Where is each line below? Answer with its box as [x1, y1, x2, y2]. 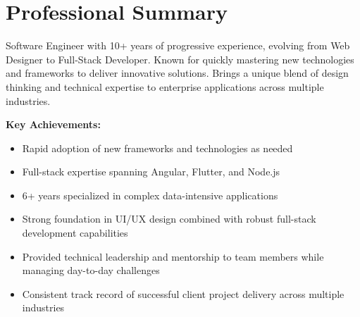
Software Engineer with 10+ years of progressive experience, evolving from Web [6, 38, 350, 53]
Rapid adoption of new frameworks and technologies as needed [22, 140, 293, 155]
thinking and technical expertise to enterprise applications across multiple [6, 79, 324, 94]
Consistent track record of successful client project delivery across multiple [22, 286, 345, 301]
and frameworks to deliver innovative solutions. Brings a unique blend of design [6, 66, 349, 80]
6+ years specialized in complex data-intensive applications [22, 187, 278, 202]
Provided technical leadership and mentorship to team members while [22, 249, 324, 263]
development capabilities [22, 225, 128, 240]
